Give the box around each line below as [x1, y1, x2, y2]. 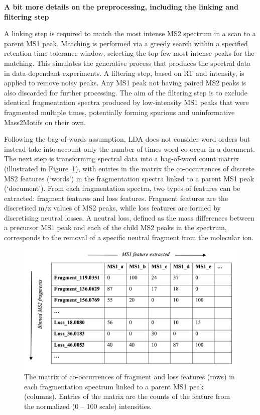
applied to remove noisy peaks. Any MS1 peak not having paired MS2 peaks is [4, 77, 246, 88]
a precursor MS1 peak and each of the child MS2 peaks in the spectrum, [4, 222, 227, 233]
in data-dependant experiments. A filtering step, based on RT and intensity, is [4, 67, 244, 78]
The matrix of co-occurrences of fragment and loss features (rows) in [24, 371, 235, 382]
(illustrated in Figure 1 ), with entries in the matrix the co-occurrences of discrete [4, 163, 254, 173]
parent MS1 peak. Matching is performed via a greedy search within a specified [4, 38, 248, 48]
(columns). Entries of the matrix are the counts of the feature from [24, 391, 230, 401]
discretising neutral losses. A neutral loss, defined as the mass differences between [4, 212, 255, 223]
